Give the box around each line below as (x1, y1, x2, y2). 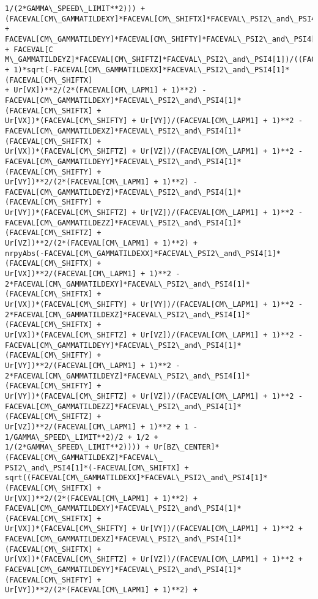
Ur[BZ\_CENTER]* (153, 443, 220, 452)
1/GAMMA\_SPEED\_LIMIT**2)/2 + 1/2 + (5, 432, 158, 442)
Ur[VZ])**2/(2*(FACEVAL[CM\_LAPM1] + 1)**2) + (5, 239, 198, 248)
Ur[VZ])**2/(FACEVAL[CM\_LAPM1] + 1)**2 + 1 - (5, 422, 198, 431)
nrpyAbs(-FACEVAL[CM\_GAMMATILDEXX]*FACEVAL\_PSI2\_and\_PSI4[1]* (5, 249, 281, 258)
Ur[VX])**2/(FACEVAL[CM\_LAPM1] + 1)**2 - (5, 269, 180, 279)
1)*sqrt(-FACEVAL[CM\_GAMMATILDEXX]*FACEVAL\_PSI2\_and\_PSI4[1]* (13, 65, 290, 74)
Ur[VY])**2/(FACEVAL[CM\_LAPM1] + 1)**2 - (5, 361, 180, 370)
